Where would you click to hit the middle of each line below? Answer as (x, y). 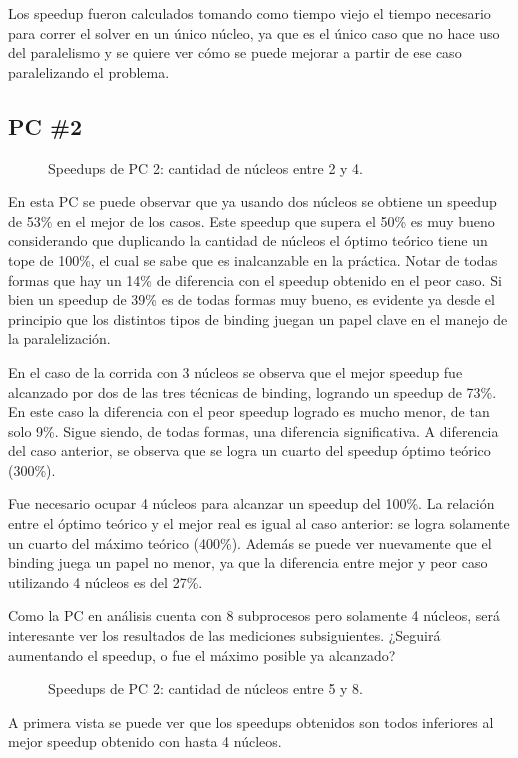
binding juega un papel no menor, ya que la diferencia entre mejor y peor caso (248, 562)
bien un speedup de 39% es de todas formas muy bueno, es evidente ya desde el (251, 299)
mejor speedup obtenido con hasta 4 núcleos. (145, 741)
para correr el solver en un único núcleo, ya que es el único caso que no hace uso (254, 32)
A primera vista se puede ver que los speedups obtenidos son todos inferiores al (251, 721)
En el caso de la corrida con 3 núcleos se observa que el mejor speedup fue (235, 371)
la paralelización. (59, 338)
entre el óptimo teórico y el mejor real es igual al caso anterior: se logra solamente (259, 523)
